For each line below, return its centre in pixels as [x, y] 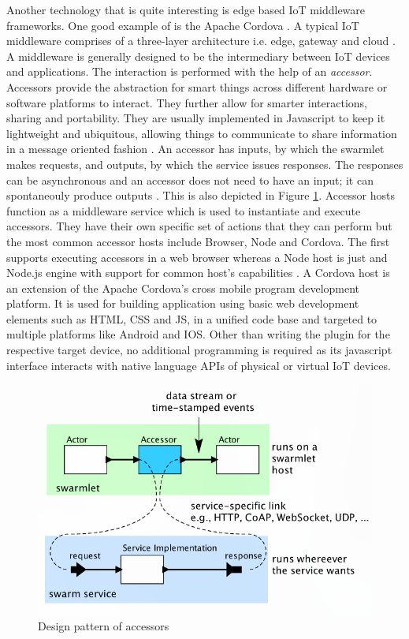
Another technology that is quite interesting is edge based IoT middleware [186, 9]
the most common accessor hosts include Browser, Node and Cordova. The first [198, 241]
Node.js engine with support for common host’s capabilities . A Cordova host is [198, 273]
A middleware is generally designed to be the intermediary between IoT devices [198, 56]
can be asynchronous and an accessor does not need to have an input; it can [190, 179]
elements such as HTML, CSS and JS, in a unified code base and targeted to [192, 318]
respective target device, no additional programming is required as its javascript [199, 350]
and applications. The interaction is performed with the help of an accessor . [190, 71]
